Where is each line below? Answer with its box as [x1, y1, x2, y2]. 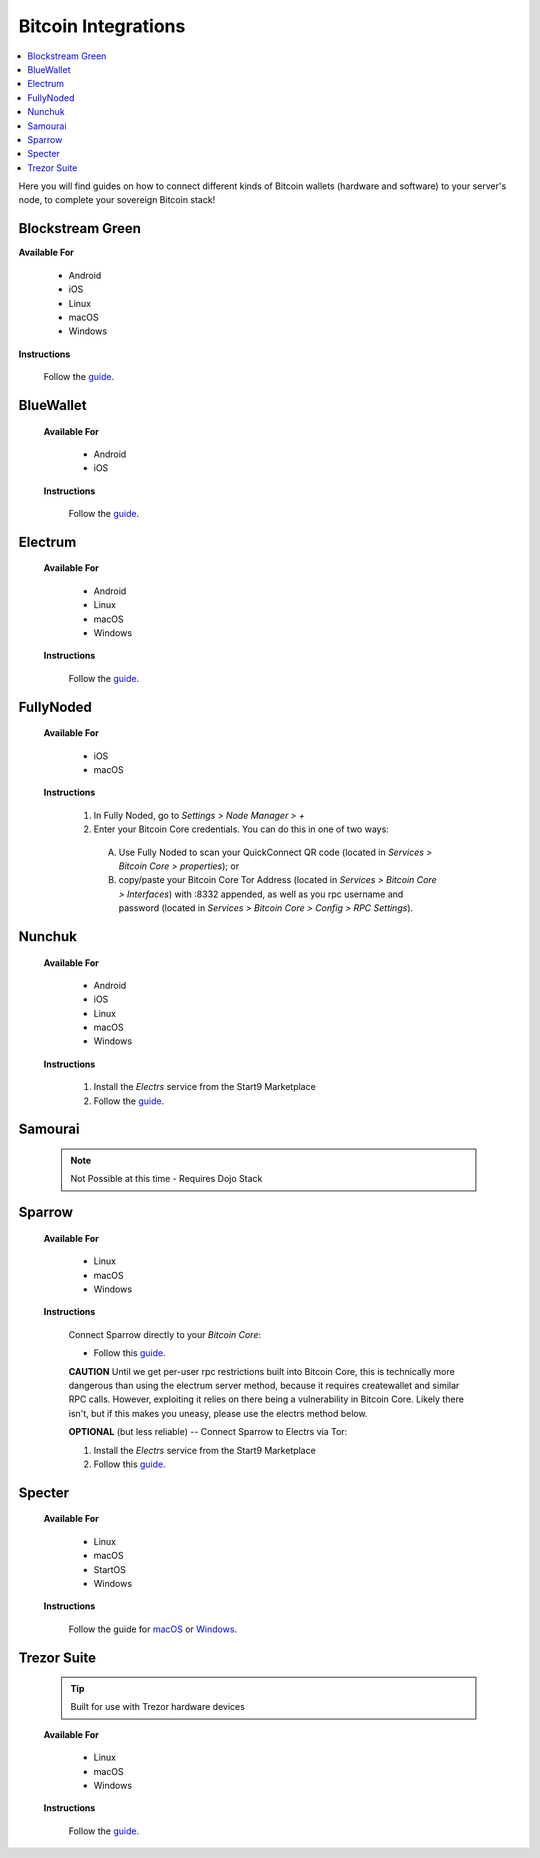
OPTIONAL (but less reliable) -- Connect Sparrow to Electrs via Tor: [68, 1426, 348, 1438]
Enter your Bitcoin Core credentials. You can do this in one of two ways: [93, 823, 389, 835]
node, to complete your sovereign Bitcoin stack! [18, 194, 216, 206]
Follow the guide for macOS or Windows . [68, 1623, 238, 1635]
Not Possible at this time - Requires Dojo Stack [70, 1173, 263, 1185]
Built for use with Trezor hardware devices [70, 1701, 245, 1713]
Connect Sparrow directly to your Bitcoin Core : [68, 1328, 262, 1340]
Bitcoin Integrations [18, 15, 186, 37]
